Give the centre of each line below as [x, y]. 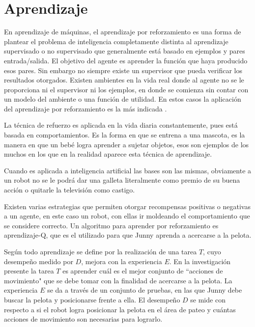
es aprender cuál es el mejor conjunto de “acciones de [143, 271]
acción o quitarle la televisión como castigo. [70, 190]
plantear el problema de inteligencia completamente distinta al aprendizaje [116, 41]
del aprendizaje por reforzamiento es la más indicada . [85, 108]
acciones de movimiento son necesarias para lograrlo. [83, 319]
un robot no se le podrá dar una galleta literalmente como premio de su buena [122, 180]
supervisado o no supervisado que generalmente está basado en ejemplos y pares [125, 51]
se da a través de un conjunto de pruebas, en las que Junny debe [145, 290]
